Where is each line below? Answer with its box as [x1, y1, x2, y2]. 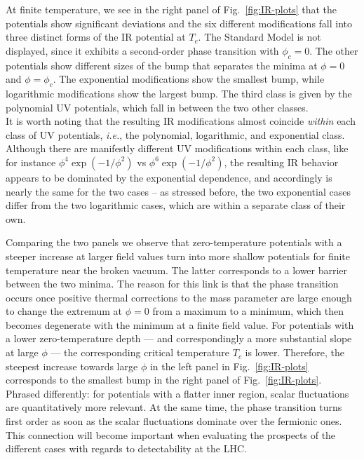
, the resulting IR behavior [224, 154, 339, 169]
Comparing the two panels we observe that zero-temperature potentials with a [6, 235, 342, 250]
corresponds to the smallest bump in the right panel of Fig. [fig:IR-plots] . [6, 372, 322, 387]
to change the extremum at [6, 304, 123, 318]
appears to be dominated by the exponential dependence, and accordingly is [6, 170, 332, 184]
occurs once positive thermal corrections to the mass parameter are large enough [6, 290, 352, 304]
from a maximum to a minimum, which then [152, 304, 344, 318]
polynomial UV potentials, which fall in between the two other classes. [6, 100, 309, 114]
